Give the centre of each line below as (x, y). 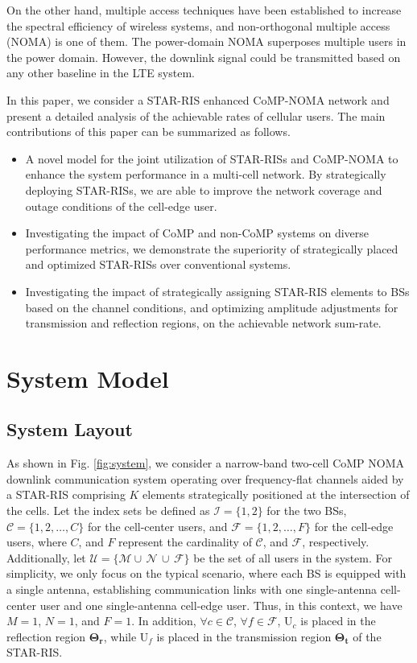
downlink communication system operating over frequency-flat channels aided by (205, 478)
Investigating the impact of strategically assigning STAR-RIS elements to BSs (217, 291)
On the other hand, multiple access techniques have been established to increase (204, 10)
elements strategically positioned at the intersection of (276, 494)
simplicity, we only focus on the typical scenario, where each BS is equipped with (206, 573)
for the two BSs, (307, 511)
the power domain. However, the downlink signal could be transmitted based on (204, 57)
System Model (88, 378)
